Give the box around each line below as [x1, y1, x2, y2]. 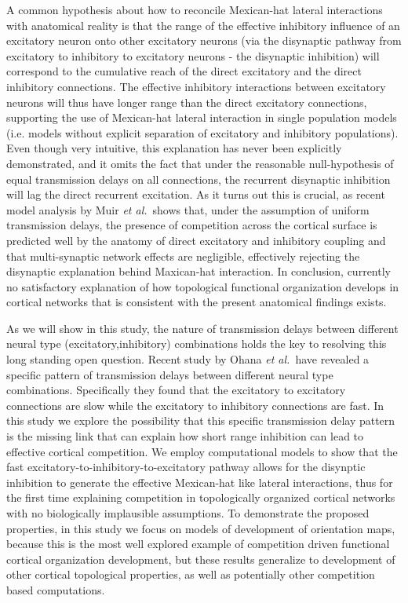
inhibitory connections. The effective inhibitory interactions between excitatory [6, 78, 386, 94]
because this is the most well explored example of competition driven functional [6, 535, 390, 552]
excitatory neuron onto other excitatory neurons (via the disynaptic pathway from [6, 32, 402, 49]
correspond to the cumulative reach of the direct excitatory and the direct [6, 63, 362, 79]
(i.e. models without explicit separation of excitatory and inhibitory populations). [6, 124, 399, 141]
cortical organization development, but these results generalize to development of [6, 550, 395, 567]
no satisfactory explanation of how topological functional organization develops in [6, 278, 399, 294]
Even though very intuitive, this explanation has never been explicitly [6, 140, 342, 156]
